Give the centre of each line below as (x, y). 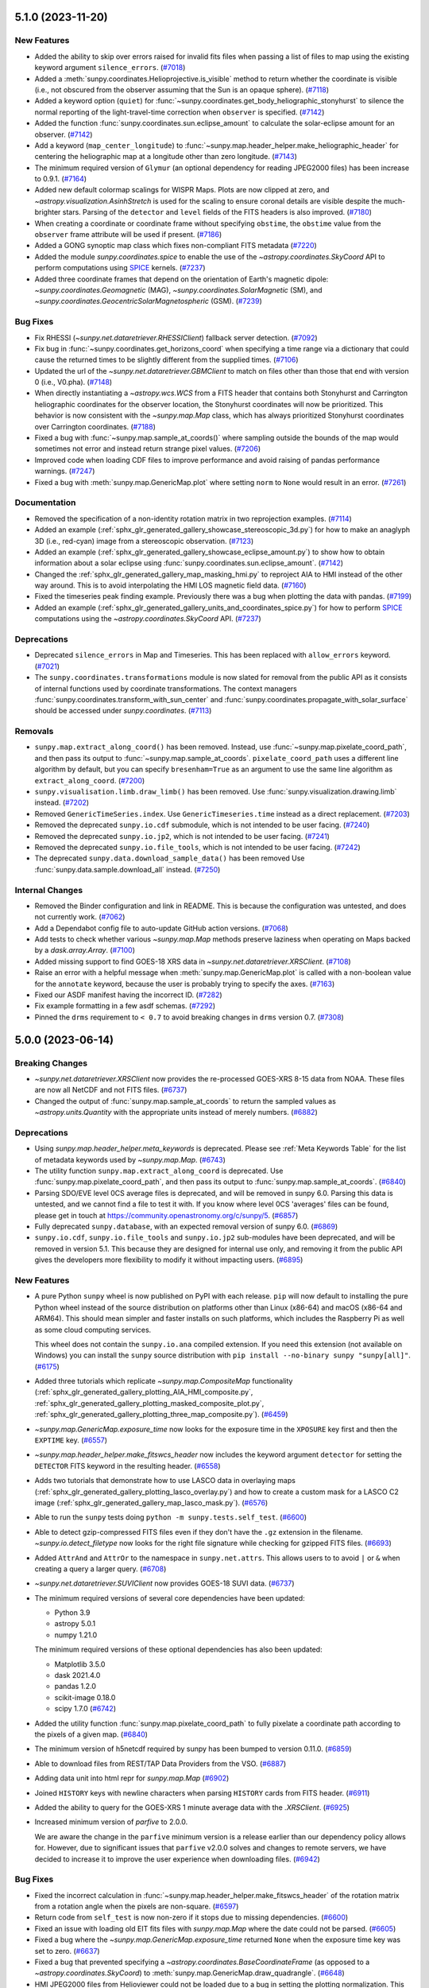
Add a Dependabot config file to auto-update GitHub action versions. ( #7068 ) (162, 928)
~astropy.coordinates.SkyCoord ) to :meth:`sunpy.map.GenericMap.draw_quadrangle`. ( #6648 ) (189, 1973)
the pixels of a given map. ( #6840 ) (91, 1734)
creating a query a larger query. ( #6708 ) (100, 1569)
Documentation (45, 503)
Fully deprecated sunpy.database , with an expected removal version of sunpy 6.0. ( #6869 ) (186, 1227)
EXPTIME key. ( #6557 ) (71, 1440)
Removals (34, 732)
